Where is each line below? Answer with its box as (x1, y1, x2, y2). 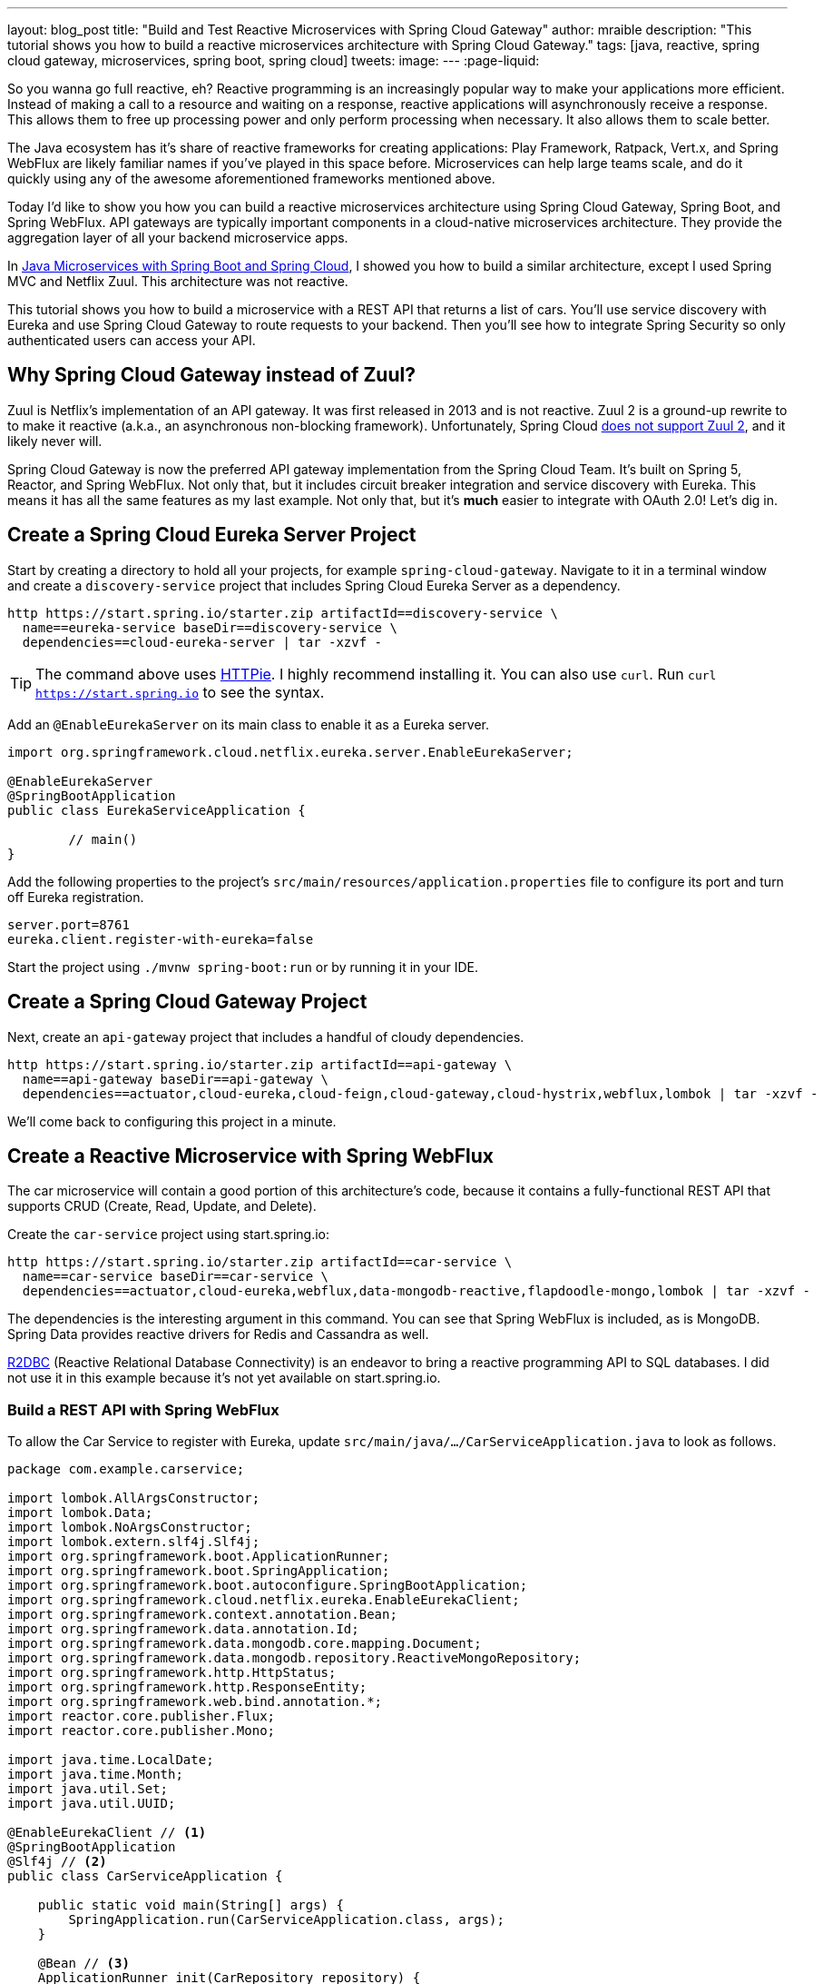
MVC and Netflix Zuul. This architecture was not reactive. (7, 273, 348, 289)
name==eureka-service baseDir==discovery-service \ (22, 620, 397, 635)
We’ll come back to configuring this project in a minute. (7, 1113, 337, 1129)
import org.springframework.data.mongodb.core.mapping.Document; (7, 1636, 482, 1652)
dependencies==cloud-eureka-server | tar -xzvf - (22, 634, 383, 650)
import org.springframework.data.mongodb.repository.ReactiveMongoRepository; (7, 1651, 582, 1666)
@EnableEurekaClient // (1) (7, 1825, 207, 1840)
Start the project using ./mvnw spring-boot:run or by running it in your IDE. (7, 958, 479, 975)
